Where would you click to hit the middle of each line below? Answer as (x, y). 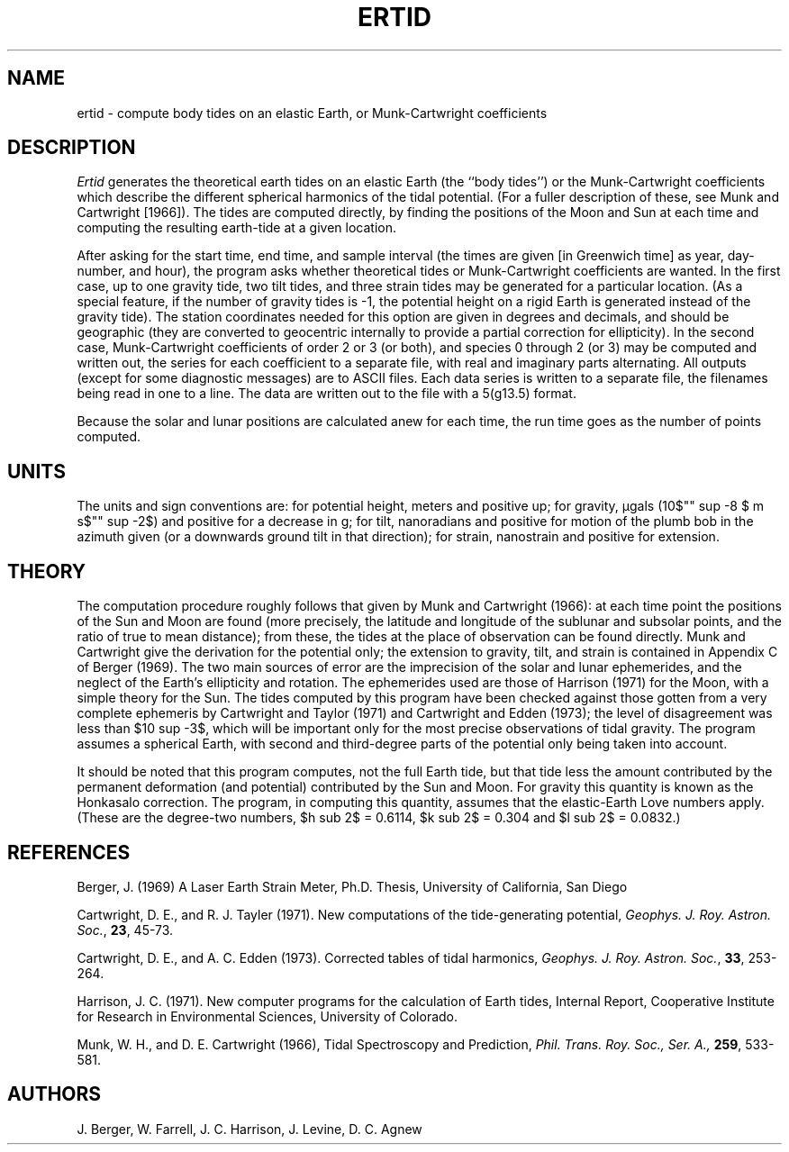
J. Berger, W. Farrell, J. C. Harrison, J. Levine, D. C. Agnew (249, 1129)
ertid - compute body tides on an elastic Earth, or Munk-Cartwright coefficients (312, 113)
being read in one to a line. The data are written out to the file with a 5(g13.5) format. (326, 394)
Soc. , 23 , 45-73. (125, 930)
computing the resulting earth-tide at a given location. (237, 228)
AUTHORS (54, 1094)
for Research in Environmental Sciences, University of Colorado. (268, 1016)
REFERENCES (69, 852)
